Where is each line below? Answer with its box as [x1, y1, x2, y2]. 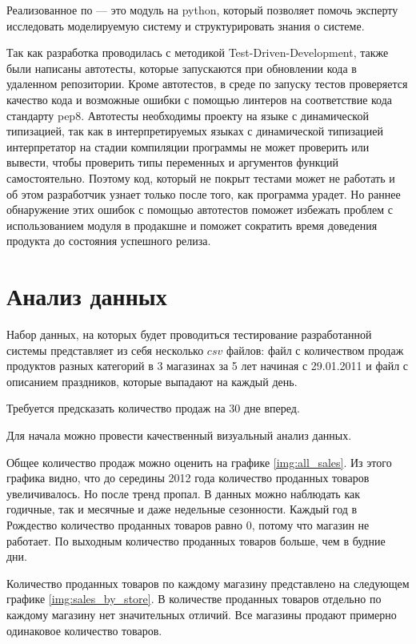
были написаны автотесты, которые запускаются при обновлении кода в [6, 59, 357, 76]
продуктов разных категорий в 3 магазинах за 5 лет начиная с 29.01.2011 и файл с [6, 357, 409, 374]
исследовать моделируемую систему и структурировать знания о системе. [6, 17, 365, 34]
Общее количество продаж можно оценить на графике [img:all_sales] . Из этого [6, 453, 392, 470]
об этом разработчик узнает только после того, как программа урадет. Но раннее [6, 185, 401, 202]
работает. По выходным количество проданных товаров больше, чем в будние [6, 532, 386, 549]
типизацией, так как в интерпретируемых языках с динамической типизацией [6, 123, 383, 139]
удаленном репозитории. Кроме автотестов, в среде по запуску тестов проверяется [6, 75, 408, 92]
